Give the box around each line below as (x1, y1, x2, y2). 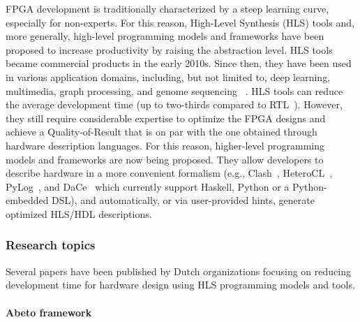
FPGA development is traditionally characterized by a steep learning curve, (6, 1, 329, 15)
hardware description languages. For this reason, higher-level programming (6, 138, 325, 152)
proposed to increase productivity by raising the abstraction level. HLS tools (6, 42, 333, 57)
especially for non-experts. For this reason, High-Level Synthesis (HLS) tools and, (6, 15, 354, 29)
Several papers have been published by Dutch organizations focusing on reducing (6, 263, 351, 278)
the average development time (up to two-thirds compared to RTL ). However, (6, 97, 343, 112)
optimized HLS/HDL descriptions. (6, 206, 152, 221)
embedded (6, 193, 49, 207)
